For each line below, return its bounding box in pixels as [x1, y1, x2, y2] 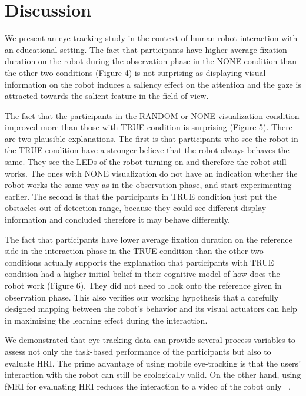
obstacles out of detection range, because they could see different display [5, 202, 267, 214]
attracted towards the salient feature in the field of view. [5, 90, 209, 102]
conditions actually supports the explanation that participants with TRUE [5, 256, 274, 268]
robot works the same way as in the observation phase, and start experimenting [5, 179, 292, 191]
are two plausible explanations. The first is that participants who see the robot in [5, 132, 298, 144]
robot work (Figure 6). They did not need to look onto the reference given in [5, 279, 282, 291]
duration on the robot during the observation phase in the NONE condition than [5, 55, 297, 67]
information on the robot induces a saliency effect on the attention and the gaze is [5, 78, 301, 90]
